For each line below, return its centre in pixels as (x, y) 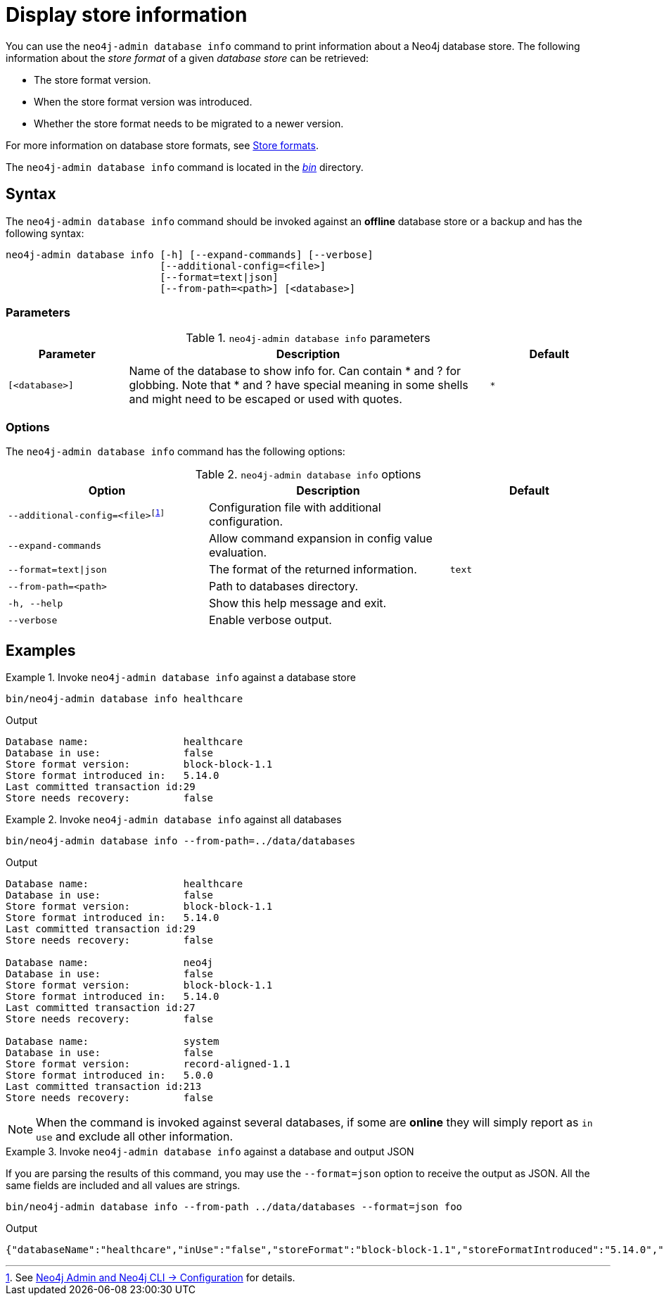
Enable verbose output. (270, 620)
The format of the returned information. (313, 570)
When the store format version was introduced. (143, 101)
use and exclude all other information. (135, 1136)
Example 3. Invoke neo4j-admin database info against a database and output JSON (210, 1151)
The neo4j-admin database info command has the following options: (175, 452)
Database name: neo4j (110, 962)
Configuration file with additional (295, 508)
